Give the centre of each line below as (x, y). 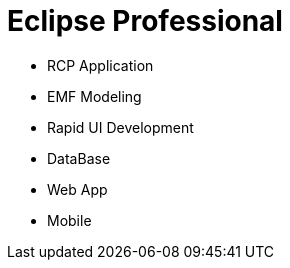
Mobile (69, 220)
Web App (77, 189)
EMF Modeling (94, 96)
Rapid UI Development (120, 127)
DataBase (79, 158)
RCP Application (100, 65)
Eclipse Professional (145, 21)
